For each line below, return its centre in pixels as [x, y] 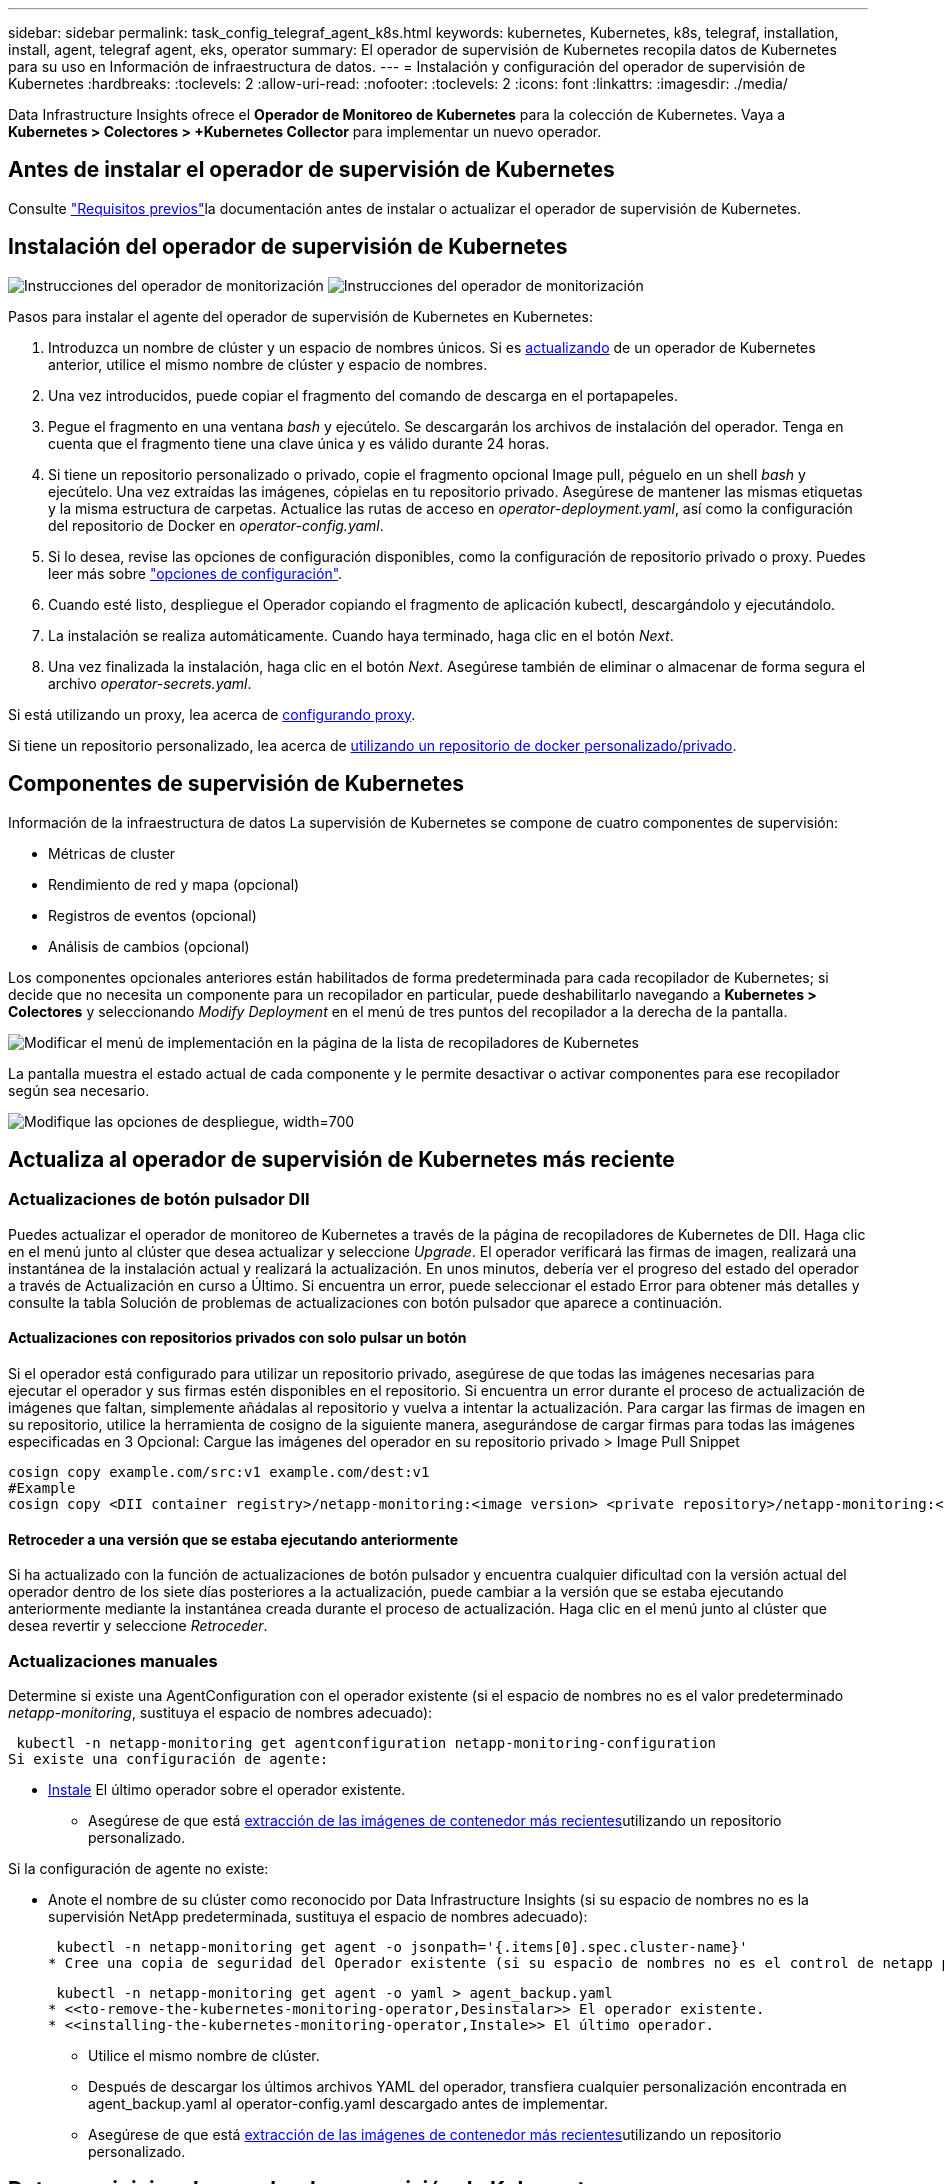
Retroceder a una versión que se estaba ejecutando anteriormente [233, 1539]
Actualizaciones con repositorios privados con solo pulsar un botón [237, 1338]
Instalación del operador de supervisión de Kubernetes [288, 247]
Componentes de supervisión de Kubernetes [236, 784]
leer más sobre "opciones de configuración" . [195, 573]
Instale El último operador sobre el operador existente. [227, 1789]
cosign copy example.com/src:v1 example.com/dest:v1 [219, 1471]
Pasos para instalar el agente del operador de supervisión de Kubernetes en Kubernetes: [300, 316]
